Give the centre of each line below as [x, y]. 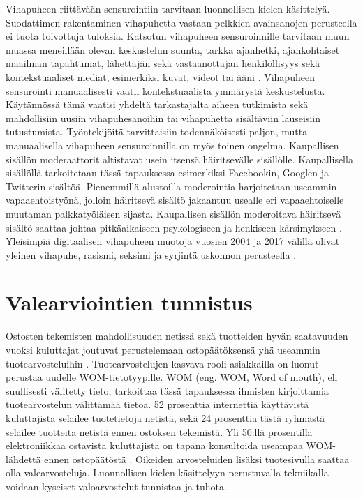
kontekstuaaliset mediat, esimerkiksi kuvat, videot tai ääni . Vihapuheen [160, 76]
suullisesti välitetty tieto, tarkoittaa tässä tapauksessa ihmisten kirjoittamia [167, 390]
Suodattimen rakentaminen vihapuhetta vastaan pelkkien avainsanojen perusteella [181, 22]
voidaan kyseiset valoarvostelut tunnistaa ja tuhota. [116, 486]
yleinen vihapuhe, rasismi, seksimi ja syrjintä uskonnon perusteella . [151, 254]
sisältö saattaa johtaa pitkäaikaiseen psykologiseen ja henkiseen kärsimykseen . [174, 227]
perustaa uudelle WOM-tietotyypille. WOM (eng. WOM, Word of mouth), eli [172, 377]
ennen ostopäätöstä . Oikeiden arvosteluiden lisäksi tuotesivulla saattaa [197, 459]
